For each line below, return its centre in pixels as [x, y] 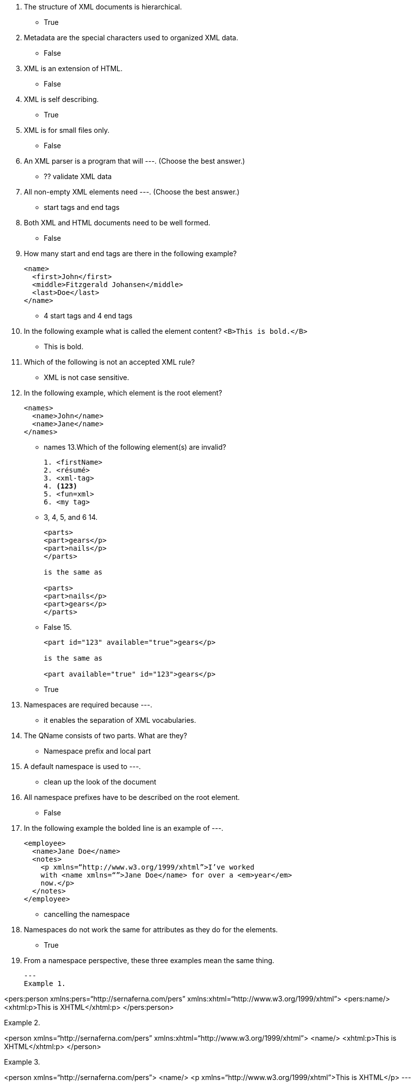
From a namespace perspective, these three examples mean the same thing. [149, 960]
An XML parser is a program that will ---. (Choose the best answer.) [134, 161]
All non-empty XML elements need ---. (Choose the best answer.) [132, 192]
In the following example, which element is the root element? [123, 393]
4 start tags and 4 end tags [88, 316]
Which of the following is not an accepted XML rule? [109, 362]
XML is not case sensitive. [86, 377]
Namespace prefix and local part [97, 751]
